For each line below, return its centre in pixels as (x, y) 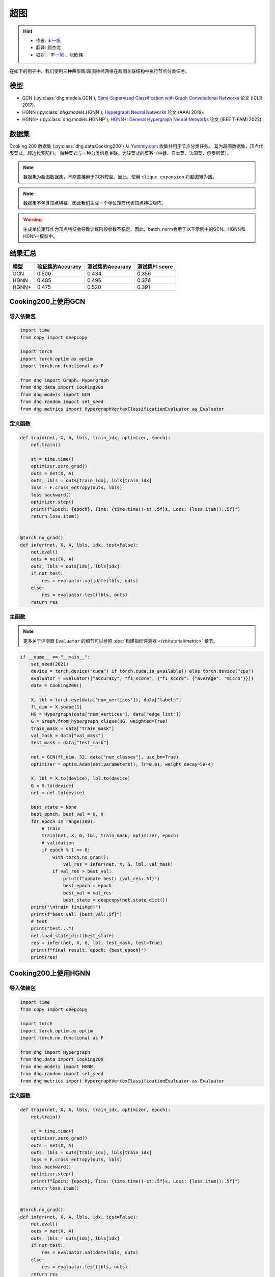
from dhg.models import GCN (55, 394)
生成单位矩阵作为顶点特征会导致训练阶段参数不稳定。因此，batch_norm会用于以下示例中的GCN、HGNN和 (134, 229)
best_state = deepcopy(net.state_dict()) (115, 900)
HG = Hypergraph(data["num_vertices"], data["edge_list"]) (106, 714)
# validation (58, 843)
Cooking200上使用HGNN (50, 973)
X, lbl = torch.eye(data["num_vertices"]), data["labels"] (106, 700)
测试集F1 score (155, 267)
